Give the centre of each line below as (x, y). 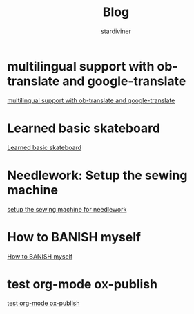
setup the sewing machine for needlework (67, 209)
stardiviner (116, 31)
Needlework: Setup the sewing (97, 175)
